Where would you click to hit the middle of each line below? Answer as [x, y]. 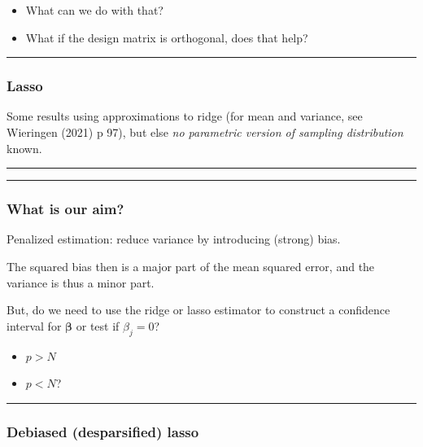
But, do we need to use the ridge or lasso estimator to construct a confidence [198, 310]
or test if [98, 325]
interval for [34, 325]
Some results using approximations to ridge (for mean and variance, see [185, 116]
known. [24, 148]
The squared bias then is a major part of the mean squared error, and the [191, 266]
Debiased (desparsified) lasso [103, 431]
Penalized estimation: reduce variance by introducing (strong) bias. [174, 239]
